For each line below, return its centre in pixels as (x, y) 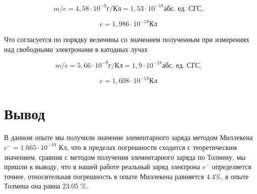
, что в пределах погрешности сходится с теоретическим (152, 147)
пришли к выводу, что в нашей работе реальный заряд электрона (102, 167)
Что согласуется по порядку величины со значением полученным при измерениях (127, 39)
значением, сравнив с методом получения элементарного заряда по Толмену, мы (125, 157)
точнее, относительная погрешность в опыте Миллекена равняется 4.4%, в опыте (127, 176)
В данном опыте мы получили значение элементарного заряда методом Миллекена (128, 137)
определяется (232, 167)
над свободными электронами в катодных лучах (76, 49)
